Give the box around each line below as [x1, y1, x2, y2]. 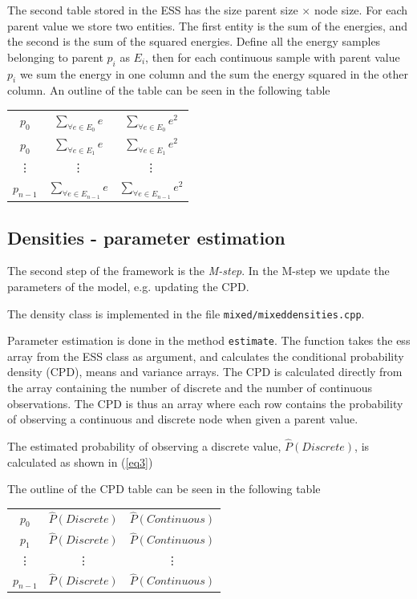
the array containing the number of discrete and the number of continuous [7, 379, 372, 396]
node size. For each [314, 2, 408, 18]
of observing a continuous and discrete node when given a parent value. [7, 411, 358, 427]
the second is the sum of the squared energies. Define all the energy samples [7, 33, 381, 50]
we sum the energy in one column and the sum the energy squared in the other [19, 65, 409, 82]
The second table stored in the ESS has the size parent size [7, 2, 298, 18]
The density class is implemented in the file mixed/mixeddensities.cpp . [7, 305, 365, 322]
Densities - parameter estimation [7, 225, 285, 249]
